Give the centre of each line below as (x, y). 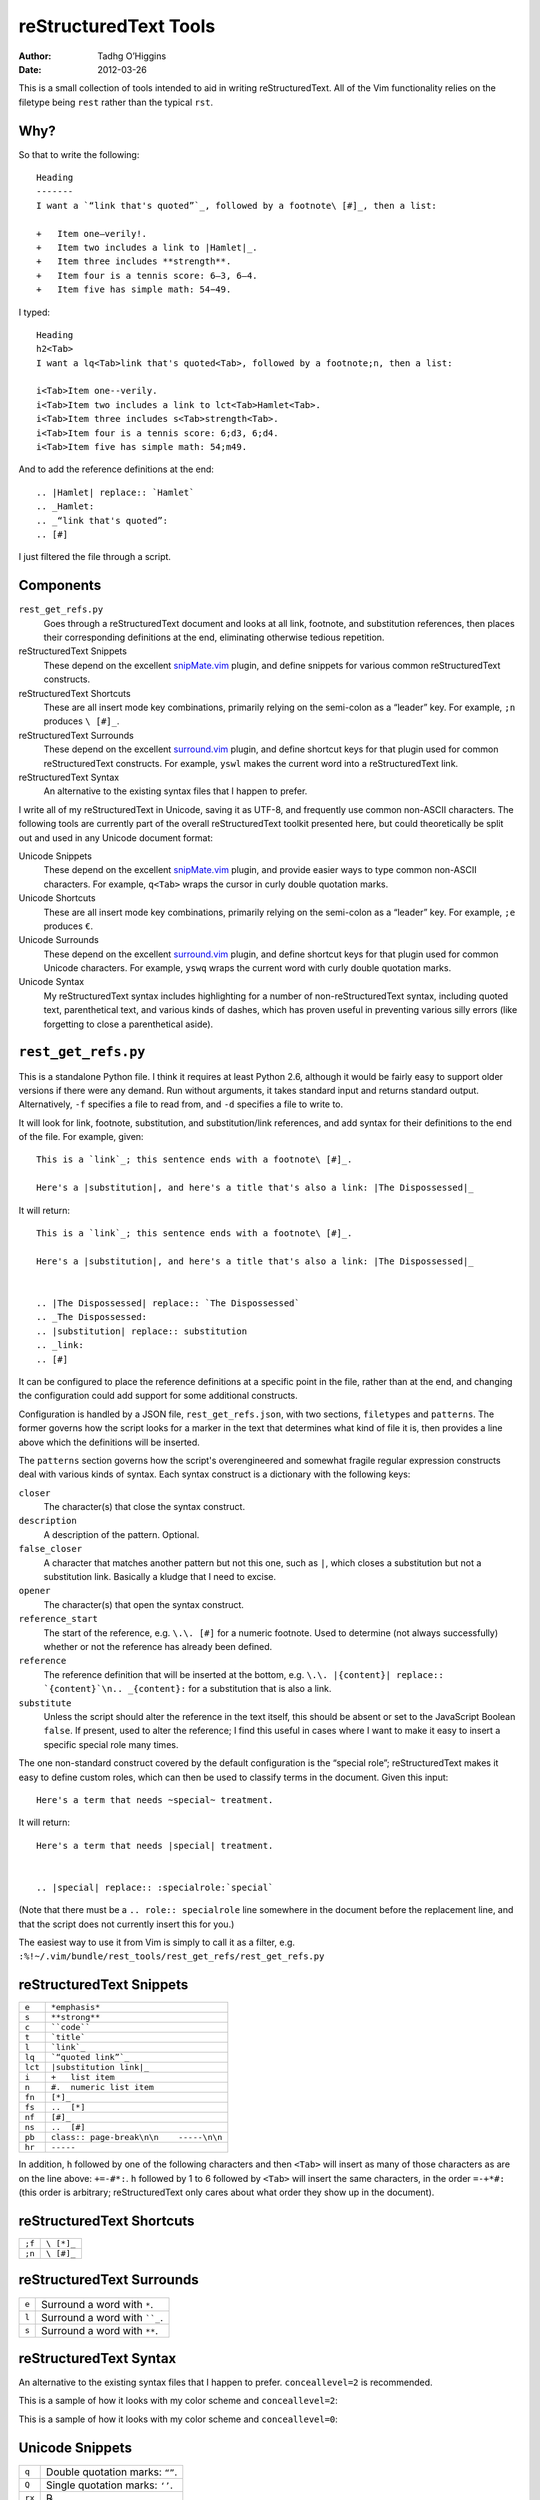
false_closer (50, 1549)
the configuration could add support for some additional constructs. (158, 1396)
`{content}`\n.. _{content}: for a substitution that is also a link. (187, 1689)
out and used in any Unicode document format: (116, 837)
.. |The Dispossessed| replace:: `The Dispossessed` (168, 1303)
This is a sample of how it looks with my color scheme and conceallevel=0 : (178, 2419)
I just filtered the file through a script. (95, 557)
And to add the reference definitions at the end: (116, 469)
